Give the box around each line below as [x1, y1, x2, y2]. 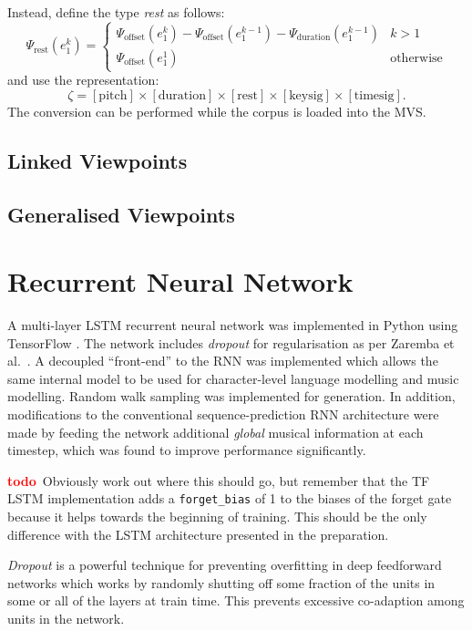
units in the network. [7, 609, 125, 627]
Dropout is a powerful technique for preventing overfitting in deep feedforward [7, 555, 442, 574]
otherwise [390, 51, 443, 65]
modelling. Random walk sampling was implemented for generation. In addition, [7, 387, 456, 406]
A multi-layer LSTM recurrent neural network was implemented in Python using [7, 315, 458, 335]
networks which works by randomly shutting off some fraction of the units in [7, 573, 436, 592]
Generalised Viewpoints [7, 200, 235, 228]
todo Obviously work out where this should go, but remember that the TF [7, 471, 430, 490]
